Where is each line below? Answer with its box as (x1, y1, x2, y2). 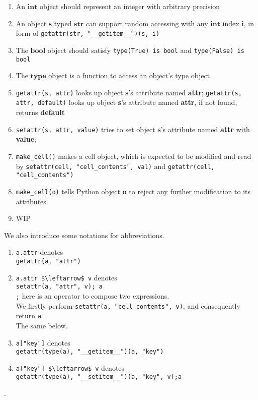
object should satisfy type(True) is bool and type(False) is (47, 44, 244, 55)
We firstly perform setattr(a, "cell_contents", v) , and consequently (16, 300, 240, 311)
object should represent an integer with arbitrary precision (40, 1, 220, 11)
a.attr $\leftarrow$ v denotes (16, 272, 117, 282)
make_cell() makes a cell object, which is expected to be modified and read (16, 150, 251, 161)
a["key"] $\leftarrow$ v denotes (16, 362, 125, 373)
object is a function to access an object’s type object (48, 70, 210, 81)
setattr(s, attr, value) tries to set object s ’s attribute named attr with (16, 124, 250, 134)
